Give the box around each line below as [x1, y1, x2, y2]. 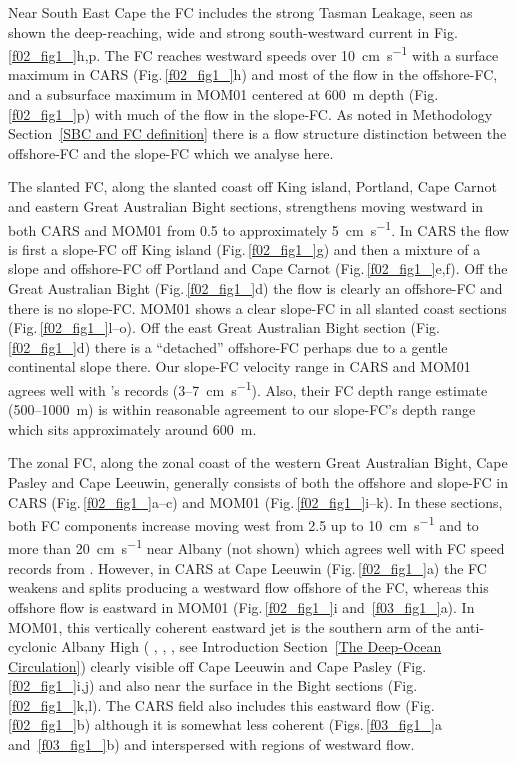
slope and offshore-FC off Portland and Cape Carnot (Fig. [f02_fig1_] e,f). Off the [8, 258, 508, 279]
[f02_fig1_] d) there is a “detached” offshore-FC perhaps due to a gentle [8, 336, 448, 357]
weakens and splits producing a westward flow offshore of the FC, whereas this [8, 577, 489, 598]
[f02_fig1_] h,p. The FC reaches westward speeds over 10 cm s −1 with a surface [8, 42, 499, 65]
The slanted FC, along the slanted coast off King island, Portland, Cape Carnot [8, 176, 497, 197]
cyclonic [8, 636, 57, 657]
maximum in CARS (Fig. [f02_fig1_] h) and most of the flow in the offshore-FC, [8, 64, 498, 85]
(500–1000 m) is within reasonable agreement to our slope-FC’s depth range [8, 399, 476, 420]
